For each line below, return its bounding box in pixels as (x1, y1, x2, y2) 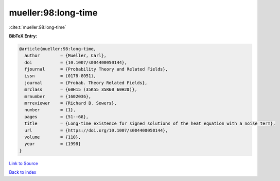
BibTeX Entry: (9, 33, 37, 39)
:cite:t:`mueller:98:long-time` (9, 24, 67, 30)
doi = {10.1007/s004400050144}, (24, 60, 127, 65)
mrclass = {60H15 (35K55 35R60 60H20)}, (24, 87, 138, 92)
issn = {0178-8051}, (24, 73, 97, 79)
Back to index (9, 169, 36, 175)
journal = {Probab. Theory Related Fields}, (24, 80, 148, 85)
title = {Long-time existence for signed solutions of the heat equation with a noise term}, (24, 121, 276, 126)
